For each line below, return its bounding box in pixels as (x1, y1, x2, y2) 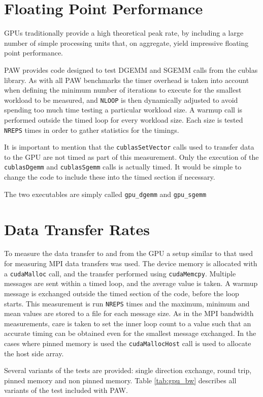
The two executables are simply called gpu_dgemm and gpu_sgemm (4, 188, 207, 199)
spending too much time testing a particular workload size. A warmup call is (4, 104, 243, 115)
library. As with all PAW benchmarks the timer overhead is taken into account (4, 74, 249, 85)
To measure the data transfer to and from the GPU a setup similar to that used (4, 248, 253, 259)
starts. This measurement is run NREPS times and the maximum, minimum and (4, 298, 250, 308)
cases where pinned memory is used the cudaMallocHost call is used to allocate (4, 337, 251, 348)
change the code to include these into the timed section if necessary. (4, 172, 215, 182)
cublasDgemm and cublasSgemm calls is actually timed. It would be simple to (4, 161, 242, 172)
